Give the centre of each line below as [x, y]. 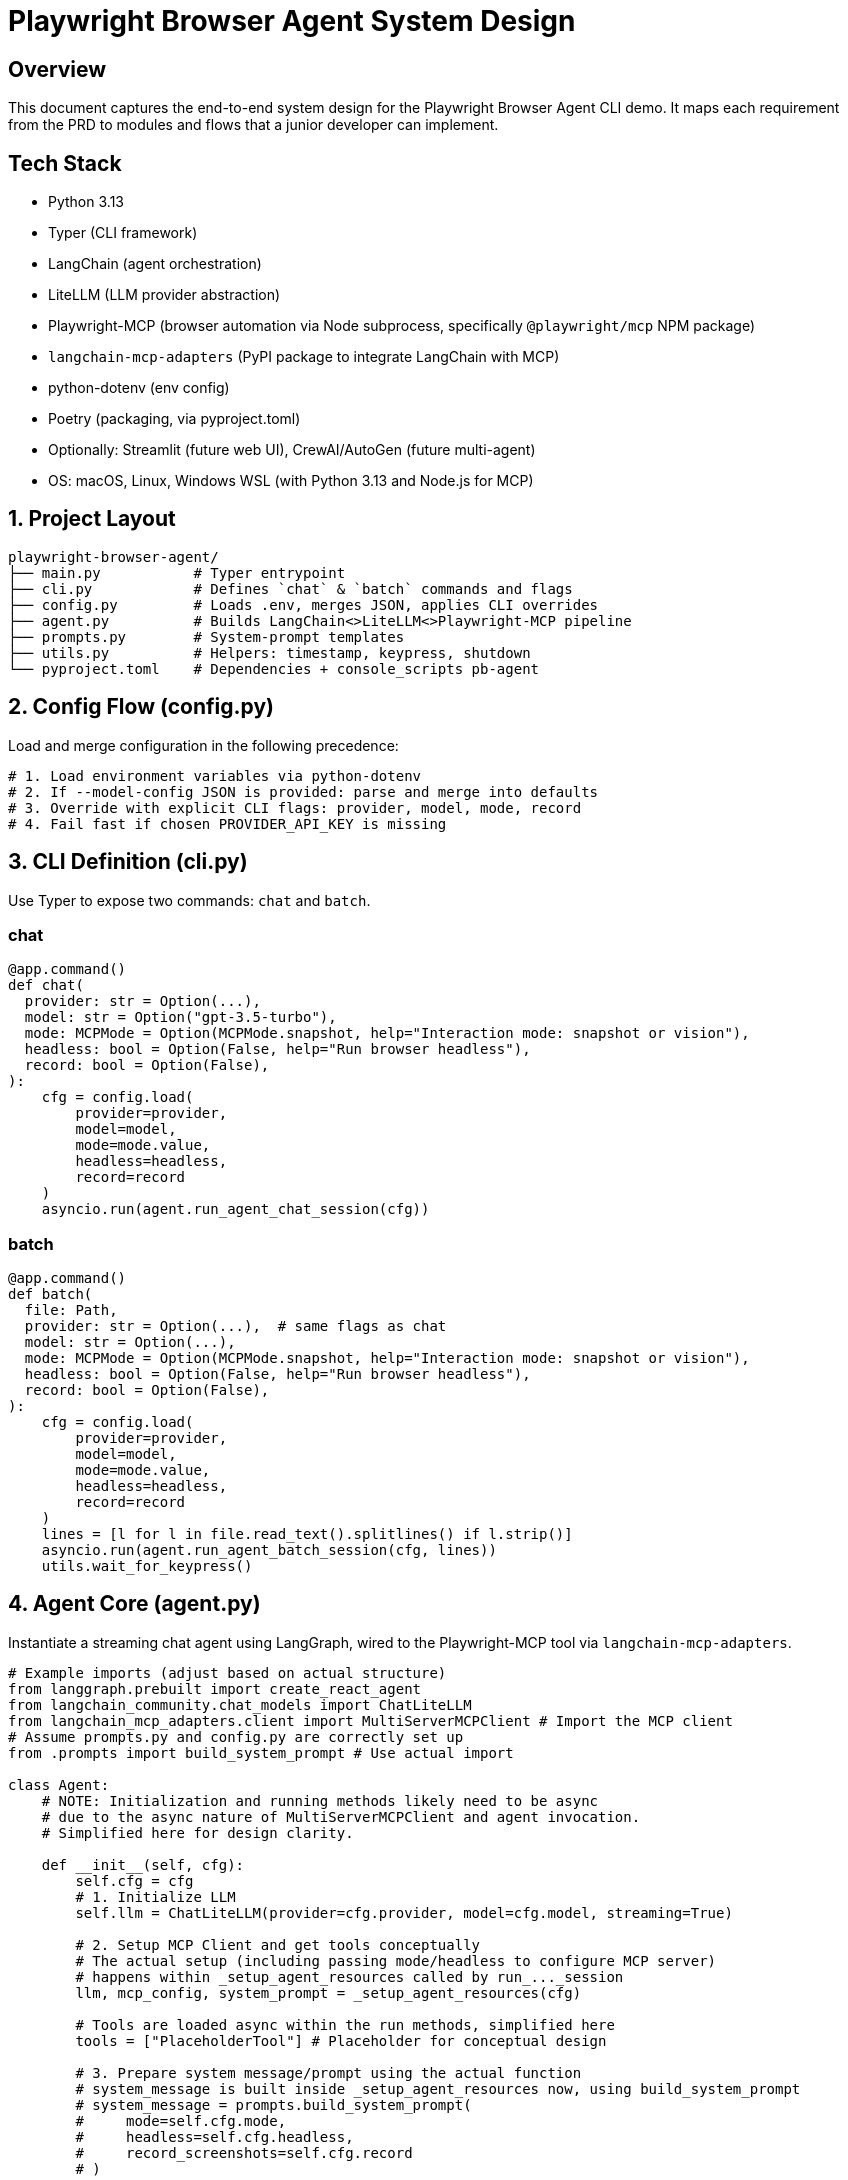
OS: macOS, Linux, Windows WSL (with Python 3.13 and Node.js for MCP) [291, 481]
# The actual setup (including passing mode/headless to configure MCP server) [396, 1960]
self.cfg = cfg [134, 1880]
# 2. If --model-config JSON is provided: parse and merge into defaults [303, 791]
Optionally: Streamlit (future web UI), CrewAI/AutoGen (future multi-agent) [292, 450]
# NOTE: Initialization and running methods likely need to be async [320, 1800]
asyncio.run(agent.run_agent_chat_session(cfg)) [235, 1209]
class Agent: [59, 1784]
